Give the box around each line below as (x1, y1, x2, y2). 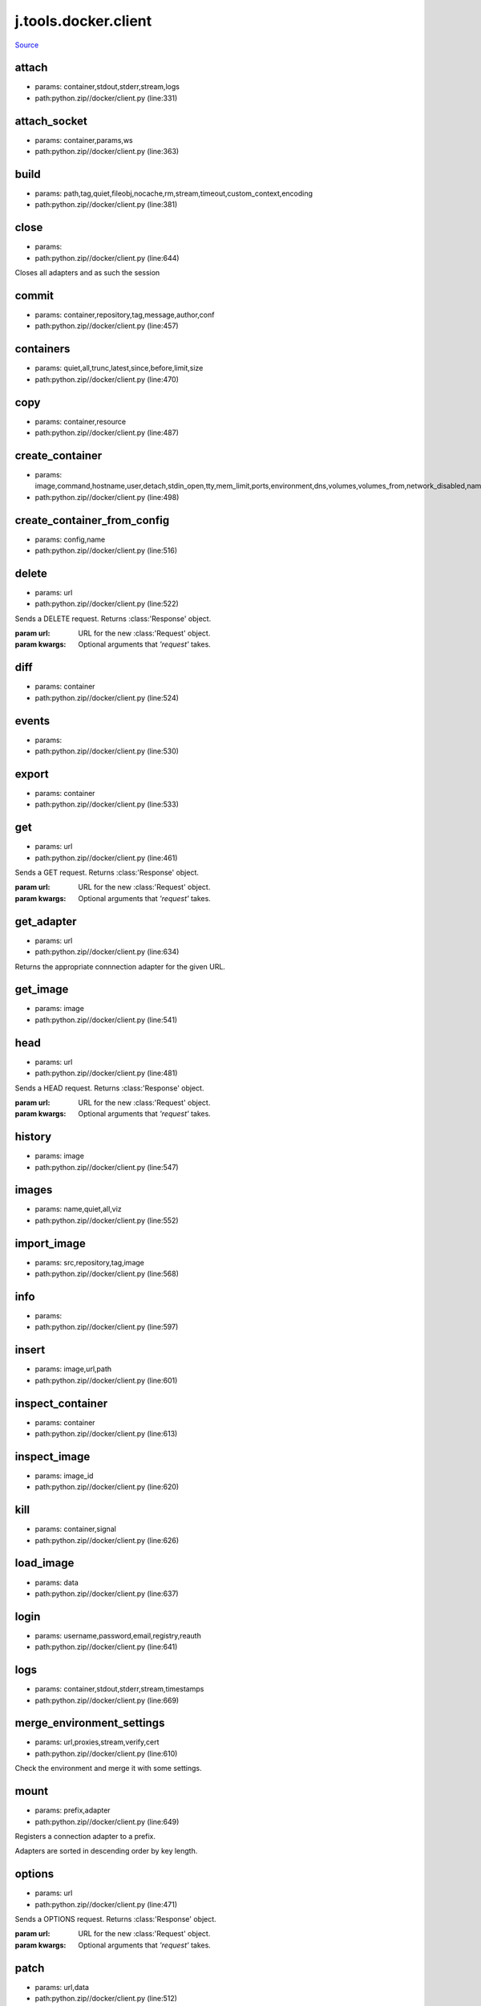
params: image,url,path (34, 1364, 112, 1374)
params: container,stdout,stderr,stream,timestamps (34, 1684, 204, 1694)
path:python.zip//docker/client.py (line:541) (34, 1015, 178, 1025)
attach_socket (14, 114, 87, 128)
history (14, 1130, 52, 1143)
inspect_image (14, 1449, 91, 1464)
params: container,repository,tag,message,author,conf (34, 310, 215, 320)
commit (14, 289, 54, 303)
